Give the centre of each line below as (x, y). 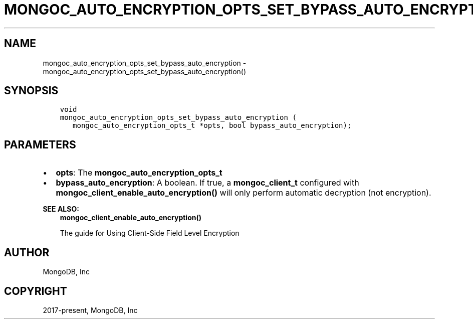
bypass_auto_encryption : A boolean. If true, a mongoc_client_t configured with (207, 183)
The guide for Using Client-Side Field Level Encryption (150, 233)
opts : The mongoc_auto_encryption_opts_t (139, 173)
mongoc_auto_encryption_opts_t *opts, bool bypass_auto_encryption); (212, 126)
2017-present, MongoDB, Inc (90, 310)
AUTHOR (27, 252)
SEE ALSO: (61, 209)
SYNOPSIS (31, 91)
